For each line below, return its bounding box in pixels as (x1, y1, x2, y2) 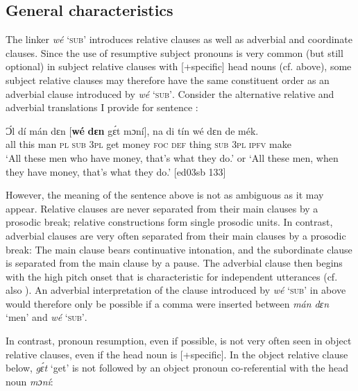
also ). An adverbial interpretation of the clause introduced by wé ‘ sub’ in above (6, 283, 346, 297)
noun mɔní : (6, 374, 53, 388)
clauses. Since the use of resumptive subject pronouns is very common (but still (6, 45, 343, 60)
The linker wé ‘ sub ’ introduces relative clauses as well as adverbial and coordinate (6, 32, 353, 47)
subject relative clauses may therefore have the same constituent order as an (6, 72, 330, 87)
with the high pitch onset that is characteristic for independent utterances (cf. (6, 269, 338, 283)
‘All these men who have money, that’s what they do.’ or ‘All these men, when (6, 150, 339, 165)
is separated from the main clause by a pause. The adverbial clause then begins (6, 256, 343, 270)
